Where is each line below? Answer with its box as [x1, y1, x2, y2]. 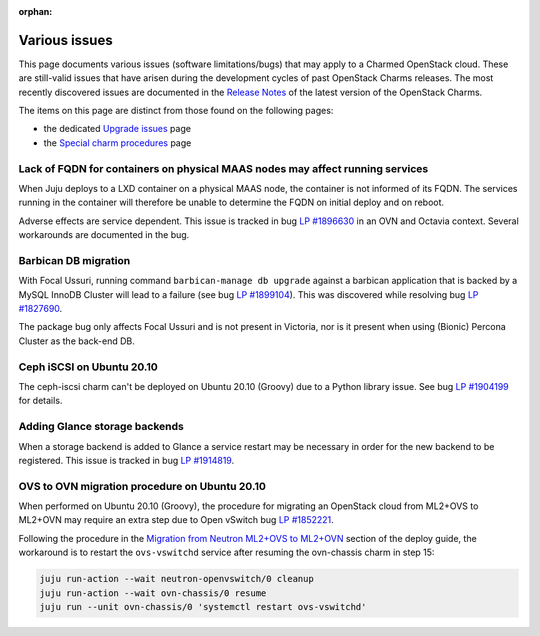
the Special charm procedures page [43, 136, 192, 149]
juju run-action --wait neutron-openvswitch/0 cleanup [39, 573, 314, 585]
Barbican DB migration [18, 253, 131, 267]
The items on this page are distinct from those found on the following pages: [18, 105, 334, 117]
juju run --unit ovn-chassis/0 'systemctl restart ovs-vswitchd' [39, 601, 367, 613]
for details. [18, 395, 63, 407]
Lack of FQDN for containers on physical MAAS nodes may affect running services [18, 161, 429, 175]
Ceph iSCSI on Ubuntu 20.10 [18, 360, 159, 374]
